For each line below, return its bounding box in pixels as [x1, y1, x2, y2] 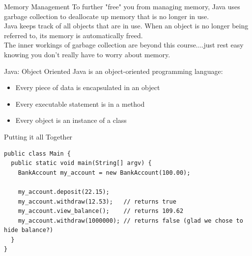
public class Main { [4, 150, 71, 157]
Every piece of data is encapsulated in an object [15, 82, 160, 93]
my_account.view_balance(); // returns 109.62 [18, 208, 184, 215]
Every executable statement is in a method [15, 98, 145, 109]
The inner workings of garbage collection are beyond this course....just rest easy [4, 40, 244, 50]
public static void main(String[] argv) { [11, 160, 152, 167]
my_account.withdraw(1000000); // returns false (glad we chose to [18, 217, 243, 224]
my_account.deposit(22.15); [18, 188, 110, 195]
